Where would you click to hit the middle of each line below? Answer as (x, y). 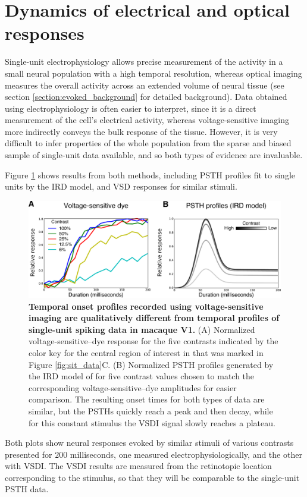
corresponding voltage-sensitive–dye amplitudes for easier (133, 387)
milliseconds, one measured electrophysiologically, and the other (186, 454)
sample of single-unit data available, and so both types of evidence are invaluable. (154, 155)
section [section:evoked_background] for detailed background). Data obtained (146, 97)
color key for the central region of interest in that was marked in (146, 352)
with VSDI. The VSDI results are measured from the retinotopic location (138, 466)
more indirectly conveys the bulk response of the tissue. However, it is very (141, 131)
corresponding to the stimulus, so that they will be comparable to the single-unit (152, 477)
